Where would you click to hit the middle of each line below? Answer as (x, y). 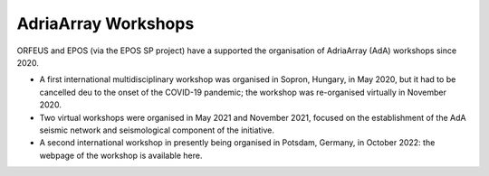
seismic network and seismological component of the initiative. (157, 130)
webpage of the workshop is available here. (121, 155)
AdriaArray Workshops (105, 23)
